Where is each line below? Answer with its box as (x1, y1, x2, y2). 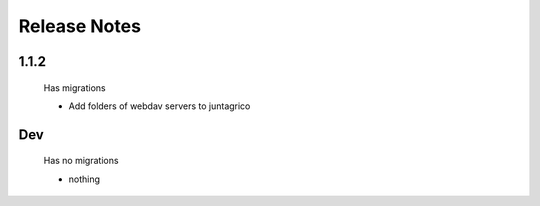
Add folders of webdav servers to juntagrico (68, 100, 251, 112)
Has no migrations (43, 155, 119, 167)
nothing (68, 173, 100, 185)
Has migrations (43, 81, 106, 94)
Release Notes (18, 15, 142, 37)
